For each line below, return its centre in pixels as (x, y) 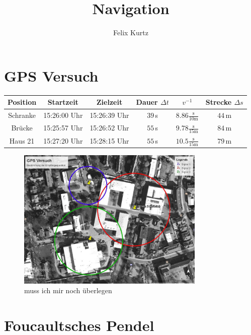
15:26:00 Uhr (63, 115)
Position (22, 102)
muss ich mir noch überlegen (68, 290)
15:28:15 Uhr (109, 141)
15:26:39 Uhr (109, 115)
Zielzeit (109, 102)
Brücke (22, 128)
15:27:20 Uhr (63, 141)
